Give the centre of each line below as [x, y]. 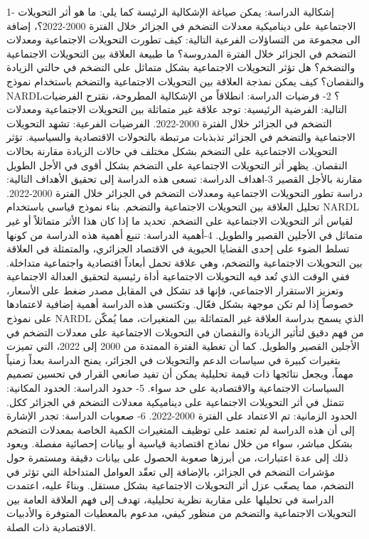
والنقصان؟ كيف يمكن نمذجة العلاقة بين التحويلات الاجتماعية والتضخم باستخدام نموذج [185, 81]
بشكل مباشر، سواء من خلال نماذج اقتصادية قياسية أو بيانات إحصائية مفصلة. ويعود [180, 443]
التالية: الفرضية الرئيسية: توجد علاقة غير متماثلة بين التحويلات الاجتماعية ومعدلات [177, 109]
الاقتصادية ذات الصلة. [51, 527]
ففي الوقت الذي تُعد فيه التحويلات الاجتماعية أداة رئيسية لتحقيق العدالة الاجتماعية [178, 276]
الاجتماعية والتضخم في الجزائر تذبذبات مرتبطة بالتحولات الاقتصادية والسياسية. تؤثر [181, 137]
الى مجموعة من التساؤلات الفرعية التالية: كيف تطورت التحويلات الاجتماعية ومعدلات [183, 39]
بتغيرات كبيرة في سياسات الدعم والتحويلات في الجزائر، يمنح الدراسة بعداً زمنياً [173, 359]
